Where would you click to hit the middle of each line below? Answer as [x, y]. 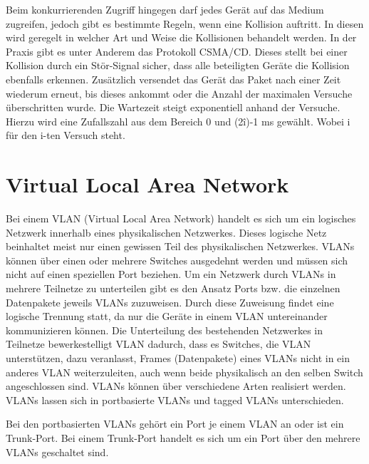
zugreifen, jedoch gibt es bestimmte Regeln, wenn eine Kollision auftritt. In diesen [185, 23]
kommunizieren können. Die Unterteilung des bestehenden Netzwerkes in [165, 330]
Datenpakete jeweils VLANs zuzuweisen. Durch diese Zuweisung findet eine [170, 302]
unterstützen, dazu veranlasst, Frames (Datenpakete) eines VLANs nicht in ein [178, 358]
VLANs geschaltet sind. [57, 452]
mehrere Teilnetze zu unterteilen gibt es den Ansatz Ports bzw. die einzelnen [173, 288]
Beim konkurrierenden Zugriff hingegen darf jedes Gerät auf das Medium [165, 9]
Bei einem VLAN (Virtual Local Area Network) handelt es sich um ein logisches [181, 218]
